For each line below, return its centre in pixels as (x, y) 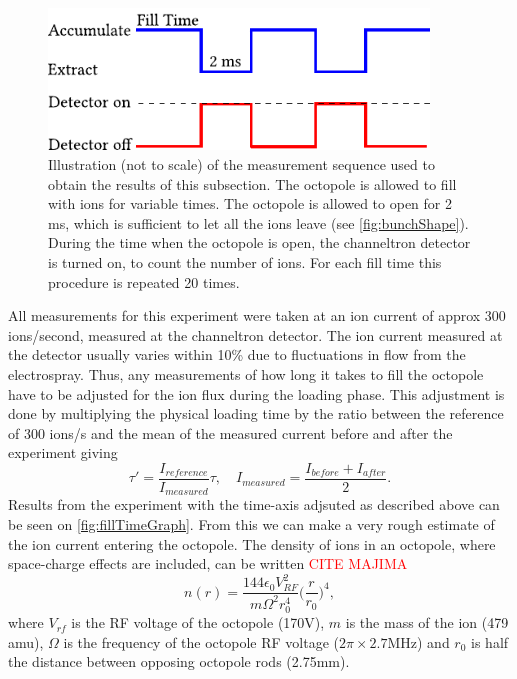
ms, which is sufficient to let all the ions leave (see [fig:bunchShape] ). (258, 222)
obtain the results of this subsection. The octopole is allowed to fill (252, 183)
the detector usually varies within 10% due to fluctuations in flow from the (237, 354)
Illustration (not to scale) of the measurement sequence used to (241, 163)
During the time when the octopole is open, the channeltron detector (259, 242)
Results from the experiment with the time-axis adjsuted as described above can (254, 504)
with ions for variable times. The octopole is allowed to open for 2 (250, 203)
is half (490, 641)
